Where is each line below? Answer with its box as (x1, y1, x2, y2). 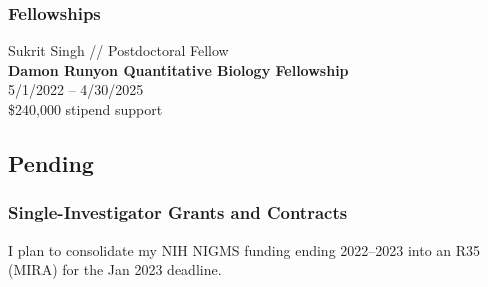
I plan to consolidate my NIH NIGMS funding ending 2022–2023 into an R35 (8, 239, 481, 260)
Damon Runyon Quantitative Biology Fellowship (8, 59, 349, 80)
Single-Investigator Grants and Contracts (8, 200, 348, 225)
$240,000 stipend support (8, 99, 163, 119)
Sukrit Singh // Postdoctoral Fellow (8, 40, 229, 61)
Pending (8, 147, 94, 178)
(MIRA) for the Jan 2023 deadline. (8, 259, 222, 280)
